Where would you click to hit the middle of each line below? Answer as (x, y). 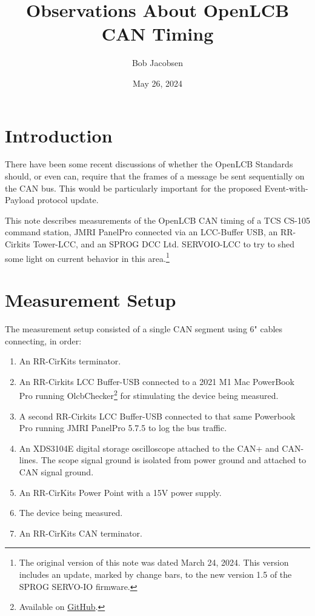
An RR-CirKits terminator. (70, 361)
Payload (20, 200)
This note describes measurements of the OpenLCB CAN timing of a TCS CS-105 (158, 220)
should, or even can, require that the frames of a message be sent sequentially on (155, 176)
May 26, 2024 (157, 83)
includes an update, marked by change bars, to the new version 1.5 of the (155, 574)
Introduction (59, 135)
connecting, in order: (43, 340)
